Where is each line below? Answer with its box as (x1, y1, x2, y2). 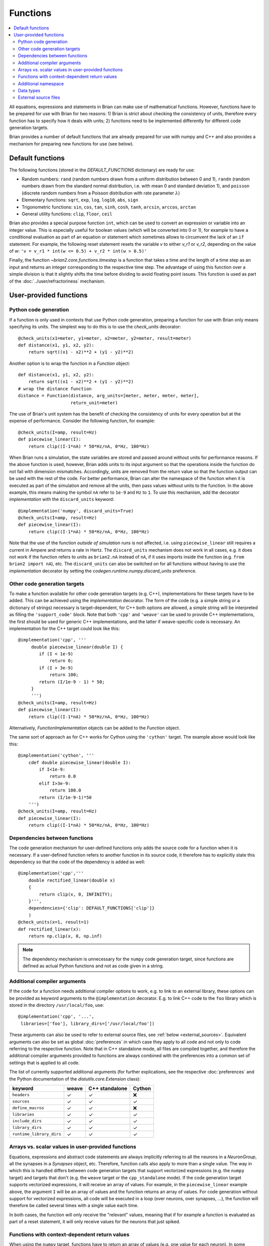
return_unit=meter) (70, 400, 118, 406)
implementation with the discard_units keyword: (9, 496, 115, 502)
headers (12, 1092, 30, 1097)
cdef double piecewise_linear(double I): (28, 760, 132, 765)
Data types (18, 88, 41, 94)
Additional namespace (18, 80, 64, 87)
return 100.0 (49, 787, 82, 793)
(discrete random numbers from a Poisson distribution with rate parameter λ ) (21, 190, 180, 196)
